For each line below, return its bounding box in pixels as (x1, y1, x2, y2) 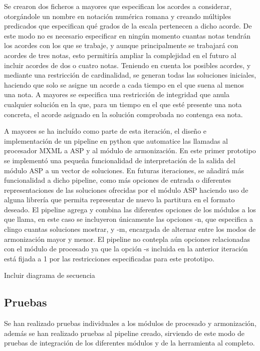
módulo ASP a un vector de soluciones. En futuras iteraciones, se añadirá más (4, 165, 244, 175)
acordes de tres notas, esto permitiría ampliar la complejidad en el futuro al (4, 50, 236, 60)
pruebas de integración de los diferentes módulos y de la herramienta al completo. (4, 337, 255, 348)
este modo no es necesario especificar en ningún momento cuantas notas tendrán (4, 30, 251, 41)
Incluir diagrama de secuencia (4, 270, 95, 280)
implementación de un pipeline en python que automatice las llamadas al (4, 135, 228, 146)
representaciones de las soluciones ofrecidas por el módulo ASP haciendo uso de (4, 184, 248, 195)
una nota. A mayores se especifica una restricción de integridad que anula (4, 89, 230, 100)
